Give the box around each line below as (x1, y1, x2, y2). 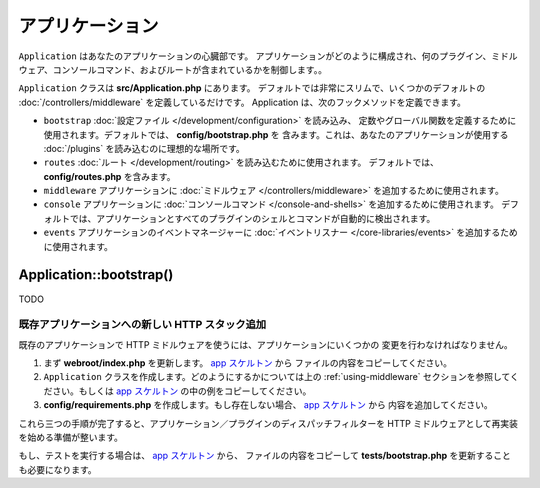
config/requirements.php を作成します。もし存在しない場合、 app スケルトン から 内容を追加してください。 (43, 399, 494, 411)
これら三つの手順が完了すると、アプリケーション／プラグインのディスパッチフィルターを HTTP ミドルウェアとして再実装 (18, 417, 519, 429)
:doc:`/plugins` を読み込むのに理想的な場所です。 (43, 142, 245, 154)
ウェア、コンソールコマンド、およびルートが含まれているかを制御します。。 (18, 63, 327, 75)
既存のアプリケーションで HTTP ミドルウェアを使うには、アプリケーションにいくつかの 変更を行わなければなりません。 (18, 338, 514, 350)
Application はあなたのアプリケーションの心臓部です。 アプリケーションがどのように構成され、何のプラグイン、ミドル (18, 50, 518, 62)
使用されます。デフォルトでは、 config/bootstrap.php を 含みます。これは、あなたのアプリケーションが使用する (43, 128, 509, 140)
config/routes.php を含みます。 (43, 170, 176, 182)
